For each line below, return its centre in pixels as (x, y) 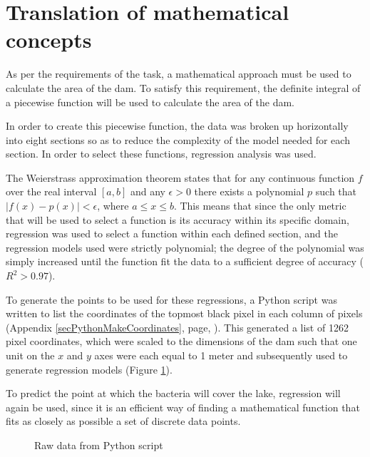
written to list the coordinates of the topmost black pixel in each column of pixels (184, 313)
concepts (49, 40)
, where (113, 206)
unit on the (30, 355)
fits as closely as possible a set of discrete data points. (123, 421)
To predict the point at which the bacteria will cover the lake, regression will (173, 393)
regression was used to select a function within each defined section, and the (172, 233)
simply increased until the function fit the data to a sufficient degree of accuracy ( (185, 261)
